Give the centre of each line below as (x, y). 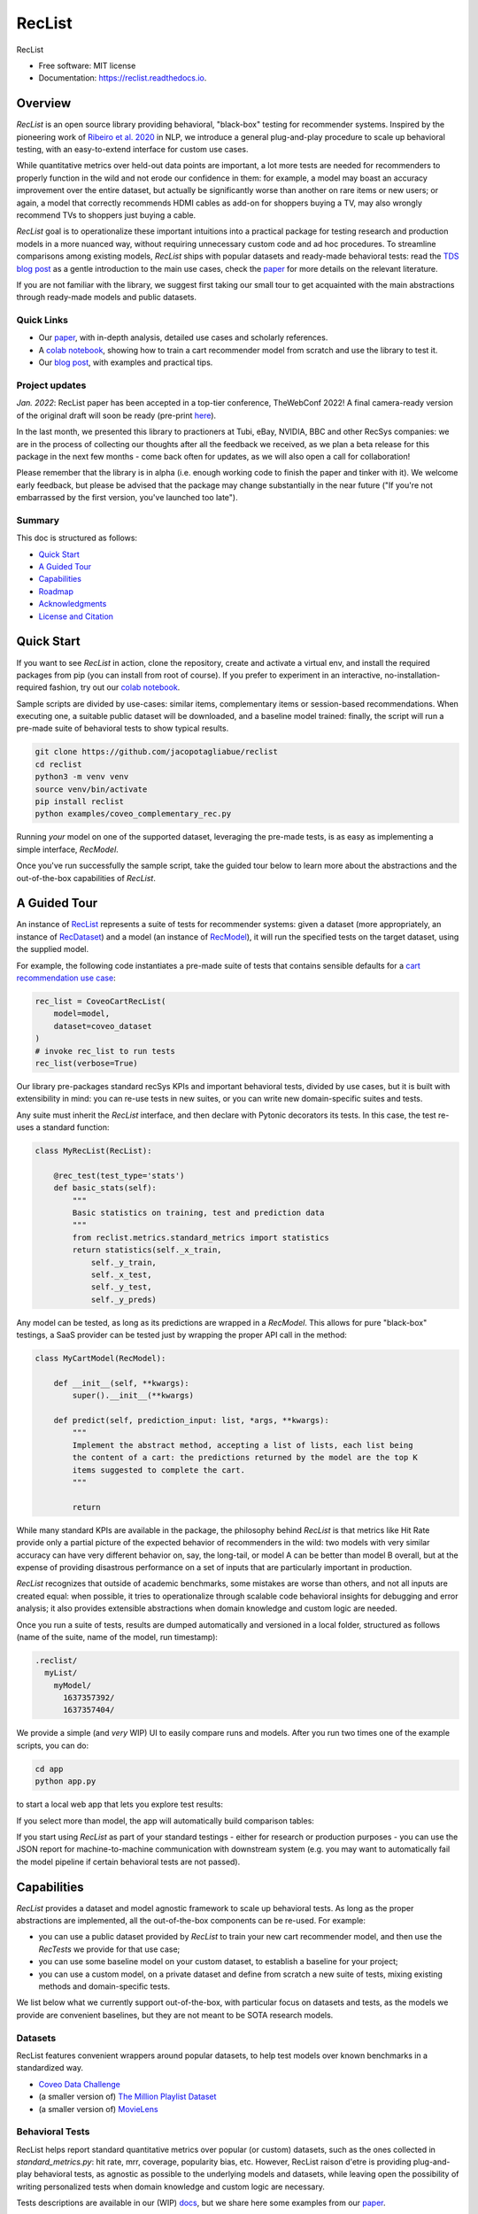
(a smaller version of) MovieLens (98, 2109)
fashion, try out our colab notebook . (115, 687)
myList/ (61, 1673)
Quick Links (42, 321)
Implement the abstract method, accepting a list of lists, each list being (243, 1445)
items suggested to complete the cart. (158, 1470)
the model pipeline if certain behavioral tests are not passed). (128, 1862)
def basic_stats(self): (105, 1188)
